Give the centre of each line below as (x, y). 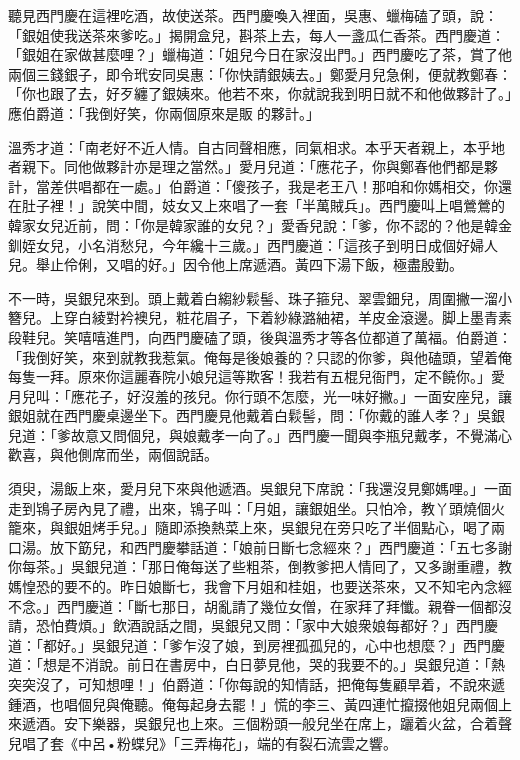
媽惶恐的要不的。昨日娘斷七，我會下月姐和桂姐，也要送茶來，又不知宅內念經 (260, 586)
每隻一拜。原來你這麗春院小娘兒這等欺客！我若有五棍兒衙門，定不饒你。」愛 (256, 376)
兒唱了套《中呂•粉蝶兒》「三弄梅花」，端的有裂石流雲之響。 (202, 742)
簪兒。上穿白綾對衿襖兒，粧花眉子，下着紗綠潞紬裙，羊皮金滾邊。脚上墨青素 (260, 317)
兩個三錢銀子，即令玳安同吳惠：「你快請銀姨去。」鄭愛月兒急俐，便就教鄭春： (260, 73)
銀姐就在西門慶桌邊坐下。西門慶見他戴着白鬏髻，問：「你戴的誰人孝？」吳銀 (256, 415)
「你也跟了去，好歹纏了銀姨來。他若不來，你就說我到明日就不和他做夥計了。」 (260, 93)
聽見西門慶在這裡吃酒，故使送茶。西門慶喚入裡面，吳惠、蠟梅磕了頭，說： (253, 15)
